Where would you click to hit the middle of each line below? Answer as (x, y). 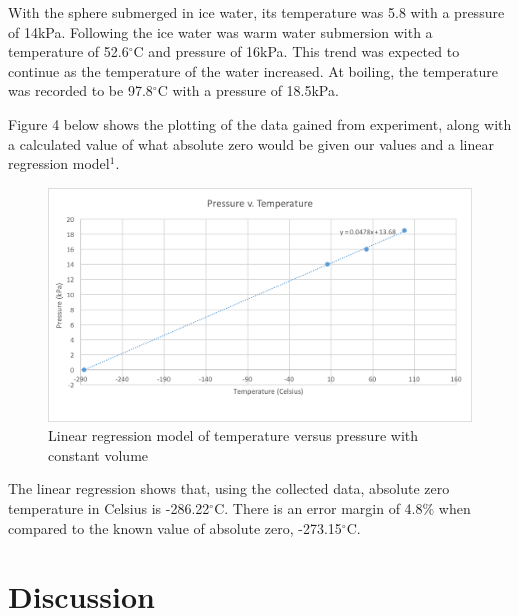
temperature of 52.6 (68, 51)
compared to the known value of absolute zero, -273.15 (175, 527)
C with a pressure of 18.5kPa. (248, 90)
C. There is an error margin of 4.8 (318, 508)
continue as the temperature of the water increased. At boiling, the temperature (253, 70)
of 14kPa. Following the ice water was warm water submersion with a (220, 31)
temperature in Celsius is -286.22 (109, 508)
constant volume (98, 454)
